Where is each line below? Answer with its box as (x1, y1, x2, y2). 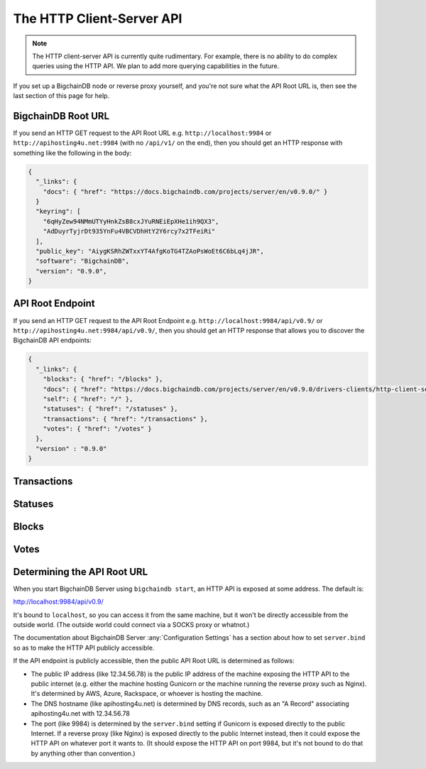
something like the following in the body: (13, 148, 132, 157)
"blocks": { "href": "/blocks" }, (43, 375, 163, 383)
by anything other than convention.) (31, 749, 136, 758)
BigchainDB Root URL (13, 110, 110, 122)
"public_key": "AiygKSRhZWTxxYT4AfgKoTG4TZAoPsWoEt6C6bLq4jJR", (35, 247, 264, 255)
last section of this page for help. (13, 92, 110, 100)
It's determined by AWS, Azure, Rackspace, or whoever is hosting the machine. (31, 689, 263, 698)
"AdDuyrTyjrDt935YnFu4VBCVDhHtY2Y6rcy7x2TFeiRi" (43, 227, 216, 236)
